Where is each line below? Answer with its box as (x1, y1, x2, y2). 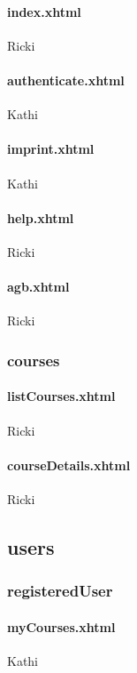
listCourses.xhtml (7, 387, 116, 405)
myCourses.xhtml (7, 617, 116, 636)
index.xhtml (7, 2, 81, 20)
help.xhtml (7, 208, 74, 227)
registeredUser (7, 580, 113, 602)
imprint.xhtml (7, 140, 95, 158)
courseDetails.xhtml (7, 455, 131, 474)
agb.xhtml (7, 277, 70, 296)
